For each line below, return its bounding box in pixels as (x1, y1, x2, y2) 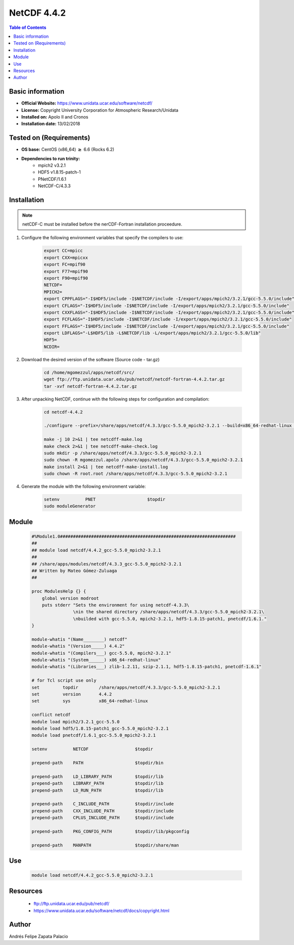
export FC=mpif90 (44, 262, 86, 267)
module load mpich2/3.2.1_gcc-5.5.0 (31, 719, 120, 724)
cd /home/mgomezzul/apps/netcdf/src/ (44, 370, 135, 375)
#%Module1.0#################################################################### (31, 534, 236, 539)
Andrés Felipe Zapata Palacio (9, 933, 68, 939)
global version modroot (42, 596, 99, 601)
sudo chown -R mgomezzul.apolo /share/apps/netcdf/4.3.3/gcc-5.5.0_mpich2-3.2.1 (44, 457, 243, 463)
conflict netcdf (31, 712, 71, 718)
